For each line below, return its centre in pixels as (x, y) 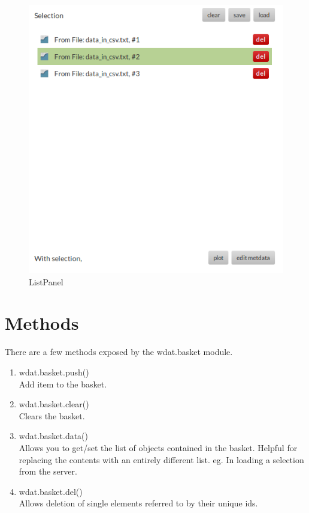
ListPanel (46, 281)
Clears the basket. (52, 415)
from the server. (48, 471)
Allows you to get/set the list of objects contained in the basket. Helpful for (158, 447)
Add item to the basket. (63, 384)
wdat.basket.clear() (54, 404)
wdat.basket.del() (51, 491)
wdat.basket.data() (54, 436)
